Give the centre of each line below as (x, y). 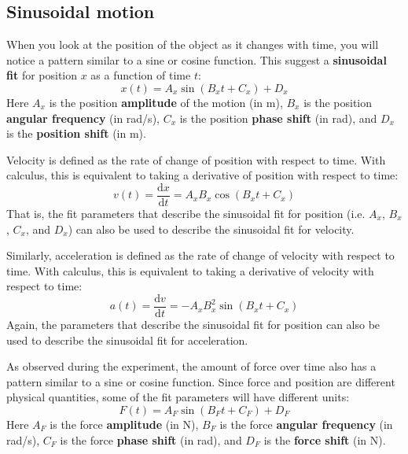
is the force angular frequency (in (306, 424)
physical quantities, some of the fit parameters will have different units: (178, 397)
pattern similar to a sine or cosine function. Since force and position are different (201, 381)
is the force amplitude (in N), (124, 424)
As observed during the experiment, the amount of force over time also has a (191, 366)
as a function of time (141, 75)
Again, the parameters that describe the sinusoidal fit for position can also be (193, 325)
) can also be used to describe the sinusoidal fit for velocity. (211, 229)
